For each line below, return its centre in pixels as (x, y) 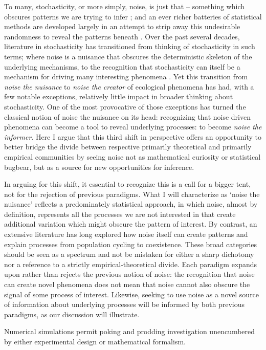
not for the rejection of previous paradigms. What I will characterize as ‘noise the (132, 194)
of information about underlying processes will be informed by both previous (124, 304)
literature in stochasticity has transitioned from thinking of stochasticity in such (130, 46)
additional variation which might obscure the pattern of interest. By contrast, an (131, 224)
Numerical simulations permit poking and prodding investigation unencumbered (130, 331)
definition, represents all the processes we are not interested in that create (120, 214)
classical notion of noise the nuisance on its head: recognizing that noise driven (127, 116)
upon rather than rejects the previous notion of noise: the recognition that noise (129, 274)
